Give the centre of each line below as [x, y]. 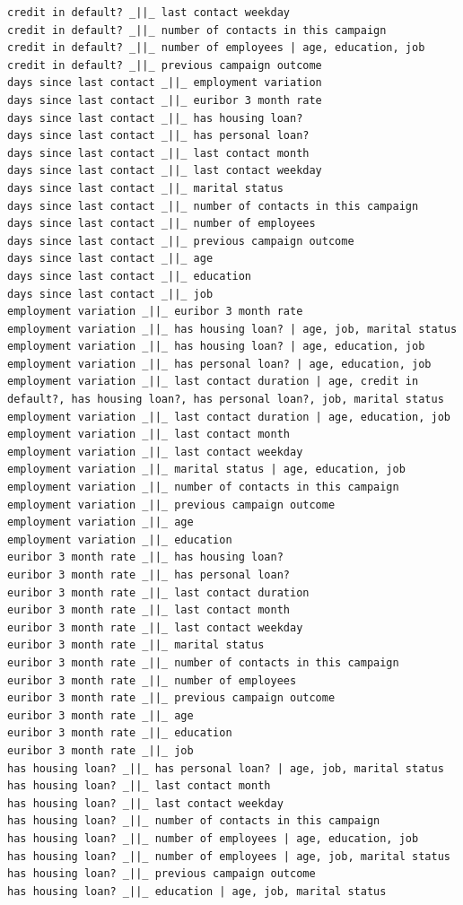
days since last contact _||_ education [130, 276]
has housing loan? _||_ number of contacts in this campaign [194, 821]
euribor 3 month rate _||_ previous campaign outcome [171, 698]
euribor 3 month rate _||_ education [120, 733]
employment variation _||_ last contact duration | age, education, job [229, 417]
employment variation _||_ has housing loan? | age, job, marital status [232, 329]
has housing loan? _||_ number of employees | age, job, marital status [229, 856]
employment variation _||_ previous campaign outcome [171, 505]
